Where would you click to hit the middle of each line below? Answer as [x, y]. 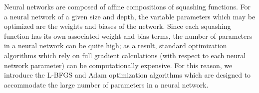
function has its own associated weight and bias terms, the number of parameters [128, 36]
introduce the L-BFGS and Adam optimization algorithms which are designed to [128, 75]
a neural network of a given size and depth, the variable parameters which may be [130, 16]
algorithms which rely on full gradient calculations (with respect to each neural [125, 55]
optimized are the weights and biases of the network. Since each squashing [118, 26]
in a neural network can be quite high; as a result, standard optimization [116, 46]
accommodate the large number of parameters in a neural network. [106, 84]
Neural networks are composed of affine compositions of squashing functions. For [128, 6]
